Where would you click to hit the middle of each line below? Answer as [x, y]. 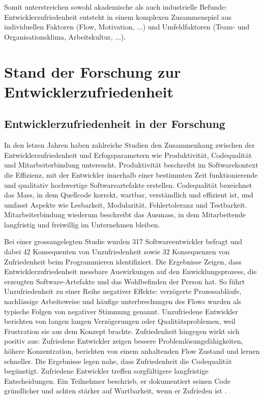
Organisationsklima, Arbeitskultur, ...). [65, 36]
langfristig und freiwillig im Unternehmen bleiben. [82, 224]
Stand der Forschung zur [93, 71]
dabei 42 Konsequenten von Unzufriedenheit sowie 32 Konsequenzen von [117, 252]
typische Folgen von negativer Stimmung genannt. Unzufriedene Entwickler [121, 311]
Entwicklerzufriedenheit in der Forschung [115, 124]
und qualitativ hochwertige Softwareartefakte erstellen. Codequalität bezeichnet [128, 185]
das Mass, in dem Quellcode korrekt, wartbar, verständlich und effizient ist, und [129, 195]
